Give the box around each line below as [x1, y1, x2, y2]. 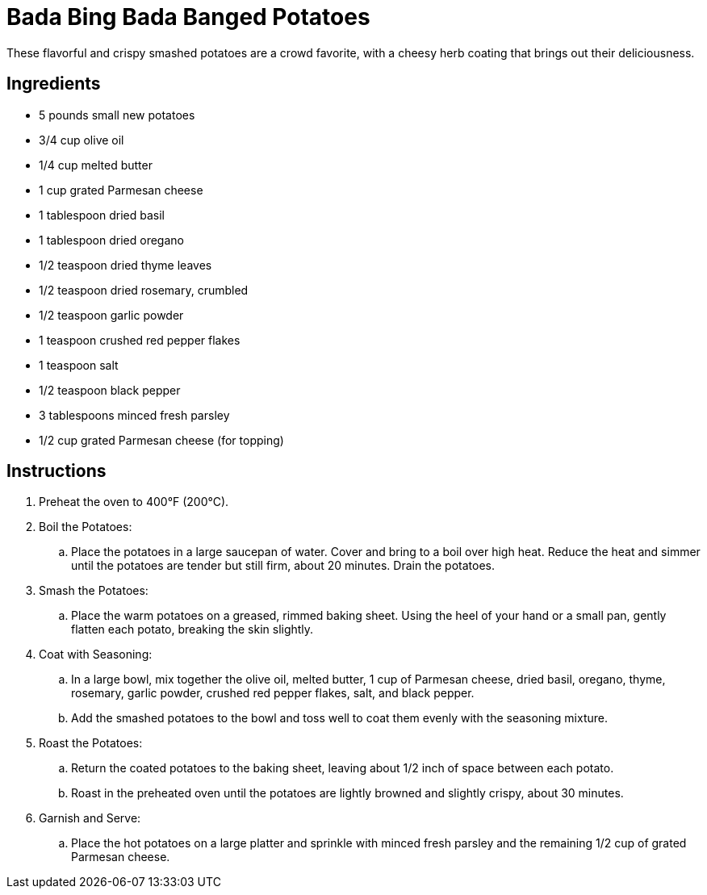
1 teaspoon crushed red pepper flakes [39, 332, 241, 347]
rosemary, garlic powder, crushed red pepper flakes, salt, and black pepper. [71, 686, 475, 701]
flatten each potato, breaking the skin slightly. [71, 622, 314, 637]
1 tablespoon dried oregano [39, 232, 184, 247]
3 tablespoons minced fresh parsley [39, 408, 230, 422]
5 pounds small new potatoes [39, 107, 195, 122]
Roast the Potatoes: [39, 736, 143, 751]
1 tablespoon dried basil [39, 207, 165, 222]
